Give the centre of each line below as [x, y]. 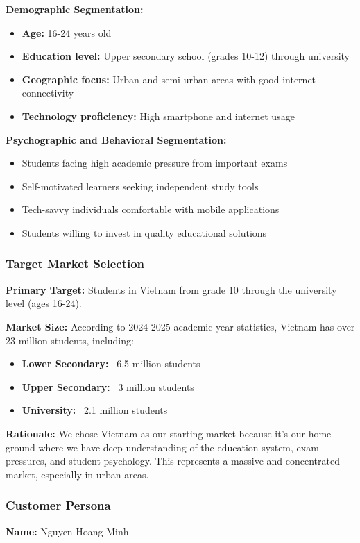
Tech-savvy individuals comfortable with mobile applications [151, 209]
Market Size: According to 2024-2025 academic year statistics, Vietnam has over [180, 326]
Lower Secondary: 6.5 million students [111, 364]
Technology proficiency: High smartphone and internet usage [158, 116]
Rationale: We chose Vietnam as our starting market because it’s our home [169, 433]
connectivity [48, 93]
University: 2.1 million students [95, 410]
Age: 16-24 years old [67, 32]
